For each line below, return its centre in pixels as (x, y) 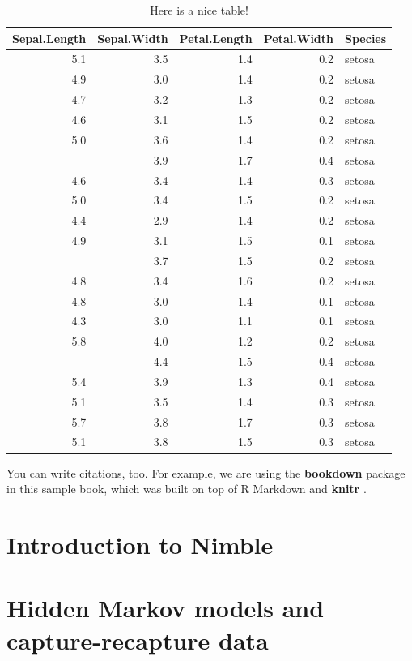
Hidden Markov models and (166, 608)
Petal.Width (299, 38)
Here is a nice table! (199, 10)
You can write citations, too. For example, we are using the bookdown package (206, 472)
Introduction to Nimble (140, 544)
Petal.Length (216, 38)
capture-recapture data (138, 640)
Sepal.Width (133, 38)
